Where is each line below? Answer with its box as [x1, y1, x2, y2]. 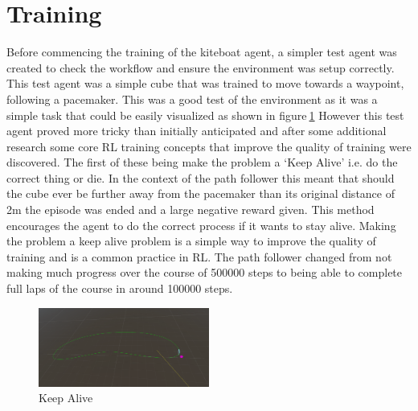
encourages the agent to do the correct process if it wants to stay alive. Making [6, 216, 396, 233]
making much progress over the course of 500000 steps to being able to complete [6, 264, 403, 281]
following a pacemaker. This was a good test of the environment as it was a [6, 90, 378, 107]
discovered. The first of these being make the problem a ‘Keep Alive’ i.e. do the [6, 154, 398, 171]
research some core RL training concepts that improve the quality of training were [6, 138, 412, 154]
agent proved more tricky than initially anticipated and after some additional [6, 122, 387, 139]
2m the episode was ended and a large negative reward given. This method [6, 201, 375, 218]
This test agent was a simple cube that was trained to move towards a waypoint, [6, 75, 404, 92]
